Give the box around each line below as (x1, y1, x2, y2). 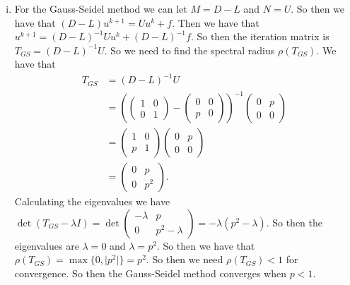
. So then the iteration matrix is (190, 29, 329, 44)
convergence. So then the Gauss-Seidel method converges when (14, 265, 286, 280)
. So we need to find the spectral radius (104, 42, 275, 57)
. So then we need (146, 252, 223, 267)
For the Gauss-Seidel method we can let (14, 1, 187, 16)
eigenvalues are (14, 238, 79, 253)
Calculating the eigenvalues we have (14, 194, 170, 209)
